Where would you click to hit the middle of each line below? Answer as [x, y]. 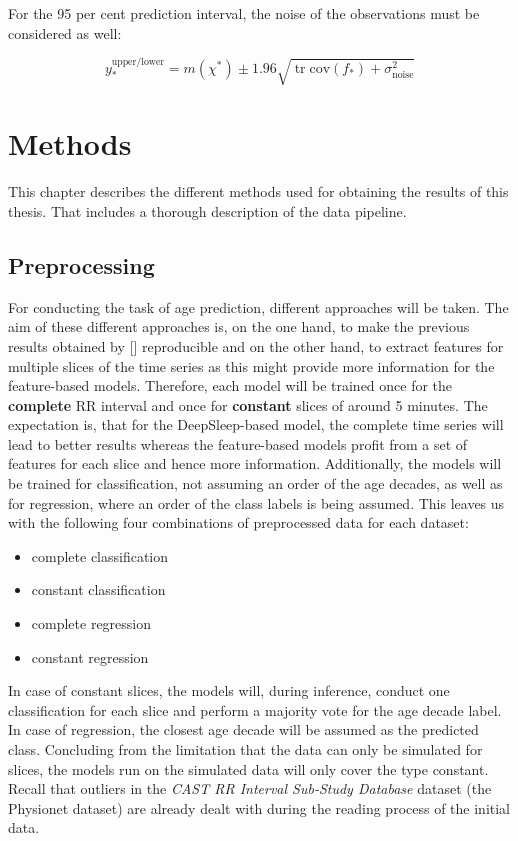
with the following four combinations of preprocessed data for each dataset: [238, 522]
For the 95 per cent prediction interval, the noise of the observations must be [244, 13]
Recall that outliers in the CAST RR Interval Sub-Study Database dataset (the [250, 788]
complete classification [100, 555]
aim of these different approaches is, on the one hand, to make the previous [239, 326]
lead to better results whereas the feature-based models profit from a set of [238, 443]
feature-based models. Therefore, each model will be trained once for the [230, 385]
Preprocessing [81, 264]
